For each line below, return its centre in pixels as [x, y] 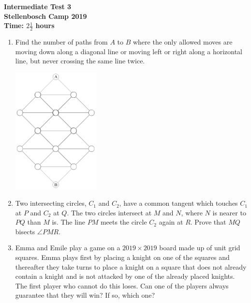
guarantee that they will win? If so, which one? [85, 295]
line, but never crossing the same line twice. [80, 61]
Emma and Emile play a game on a [68, 248]
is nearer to [229, 212]
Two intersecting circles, [51, 203]
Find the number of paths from [61, 42]
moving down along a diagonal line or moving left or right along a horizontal [129, 51]
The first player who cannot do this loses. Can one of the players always [122, 285]
